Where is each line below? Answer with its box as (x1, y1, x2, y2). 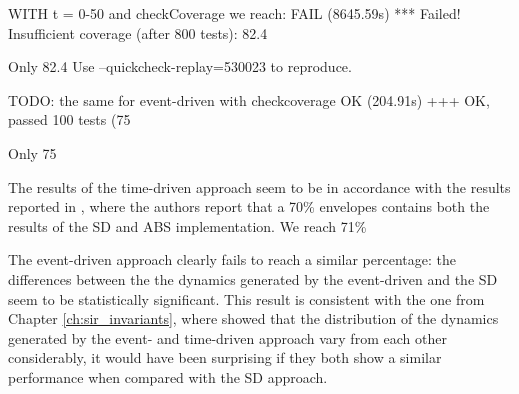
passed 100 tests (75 (8, 109, 131, 130)
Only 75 (8, 142, 57, 163)
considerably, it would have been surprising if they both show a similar (8, 347, 442, 368)
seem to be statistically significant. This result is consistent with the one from (8, 288, 485, 309)
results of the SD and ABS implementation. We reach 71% (8, 215, 367, 236)
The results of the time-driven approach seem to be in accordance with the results (8, 176, 511, 197)
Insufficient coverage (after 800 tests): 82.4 (8, 22, 268, 43)
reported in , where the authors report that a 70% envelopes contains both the (8, 196, 490, 217)
